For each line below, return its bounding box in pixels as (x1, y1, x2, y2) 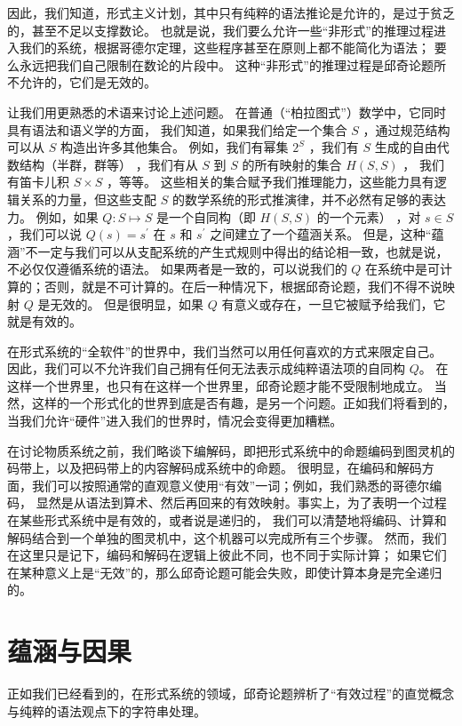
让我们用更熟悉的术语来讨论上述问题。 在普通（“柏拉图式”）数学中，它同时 (7, 102, 446, 121)
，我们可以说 (7, 225, 82, 243)
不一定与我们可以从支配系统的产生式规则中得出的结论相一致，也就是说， (25, 242, 449, 260)
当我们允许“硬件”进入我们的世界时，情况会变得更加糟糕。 (7, 411, 343, 430)
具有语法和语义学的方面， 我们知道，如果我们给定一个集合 (7, 120, 347, 139)
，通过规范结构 (362, 120, 450, 139)
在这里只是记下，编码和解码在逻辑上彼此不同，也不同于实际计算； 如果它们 (7, 546, 447, 564)
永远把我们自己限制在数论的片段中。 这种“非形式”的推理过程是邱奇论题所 (19, 55, 446, 74)
